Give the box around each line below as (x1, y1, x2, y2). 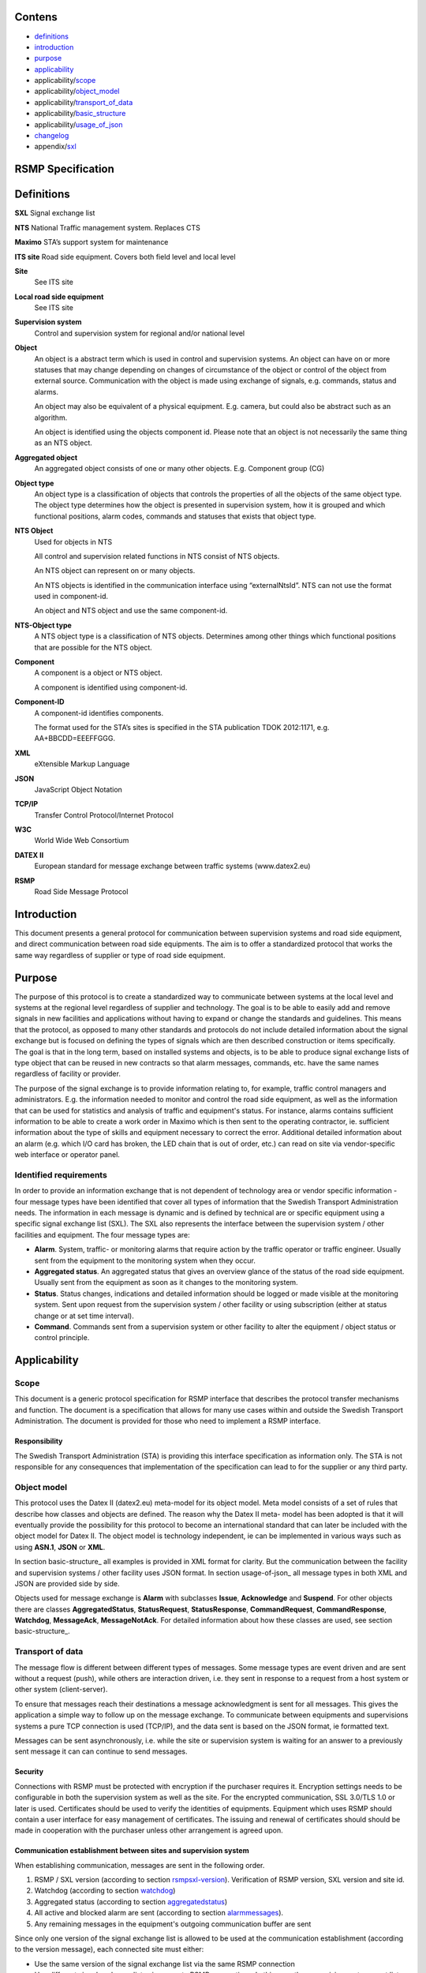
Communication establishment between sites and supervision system (14, 1846, 249, 1855)
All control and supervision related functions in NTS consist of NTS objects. (34, 551, 280, 560)
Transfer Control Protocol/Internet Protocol (34, 810, 174, 820)
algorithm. (34, 413, 68, 422)
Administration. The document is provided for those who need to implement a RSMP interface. (14, 1417, 321, 1426)
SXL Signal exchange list (14, 208, 95, 218)
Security (14, 1767, 43, 1776)
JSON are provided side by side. (14, 1578, 120, 1588)
